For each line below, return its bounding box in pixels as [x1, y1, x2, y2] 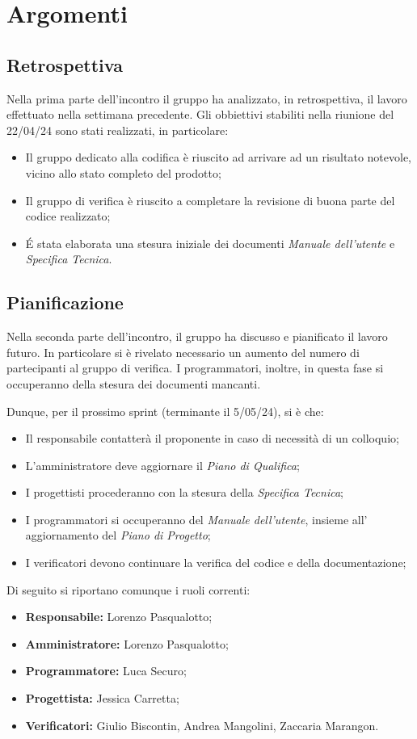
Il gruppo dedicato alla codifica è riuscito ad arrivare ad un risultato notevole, [25, 149, 411, 166]
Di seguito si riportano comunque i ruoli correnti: [6, 581, 251, 598]
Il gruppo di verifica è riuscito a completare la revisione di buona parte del [25, 191, 395, 208]
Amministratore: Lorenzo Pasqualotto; [25, 635, 229, 652]
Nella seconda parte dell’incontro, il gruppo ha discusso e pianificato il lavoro [6, 328, 388, 345]
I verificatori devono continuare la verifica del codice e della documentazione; [25, 554, 406, 571]
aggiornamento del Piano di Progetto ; [25, 527, 211, 544]
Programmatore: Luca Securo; [25, 662, 187, 679]
